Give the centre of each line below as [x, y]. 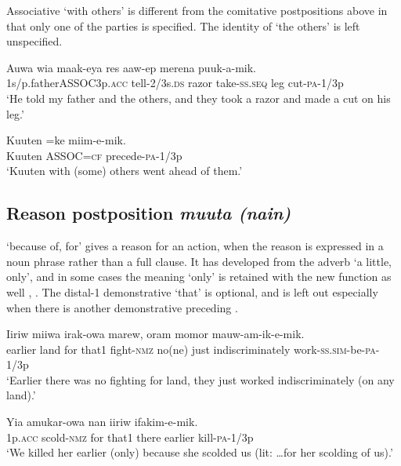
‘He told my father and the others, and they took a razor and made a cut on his [199, 98]
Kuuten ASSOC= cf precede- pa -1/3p [94, 155]
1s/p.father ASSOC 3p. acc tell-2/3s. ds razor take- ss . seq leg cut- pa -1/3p [175, 83]
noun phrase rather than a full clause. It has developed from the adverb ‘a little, [199, 261]
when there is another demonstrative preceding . [122, 307]
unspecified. [34, 41]
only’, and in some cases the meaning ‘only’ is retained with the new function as [199, 277]
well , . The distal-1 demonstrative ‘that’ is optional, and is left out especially [192, 291]
